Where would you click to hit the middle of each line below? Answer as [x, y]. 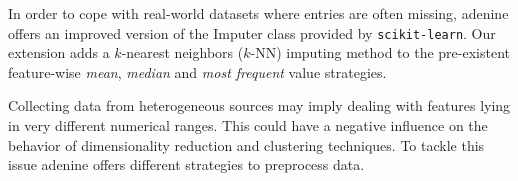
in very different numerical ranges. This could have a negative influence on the [248, 125]
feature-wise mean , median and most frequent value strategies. [197, 71]
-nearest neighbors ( [182, 52]
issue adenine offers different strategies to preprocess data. [186, 164]
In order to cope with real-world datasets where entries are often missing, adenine [258, 13]
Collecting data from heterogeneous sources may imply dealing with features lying [259, 105]
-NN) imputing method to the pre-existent [380, 52]
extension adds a [59, 52]
